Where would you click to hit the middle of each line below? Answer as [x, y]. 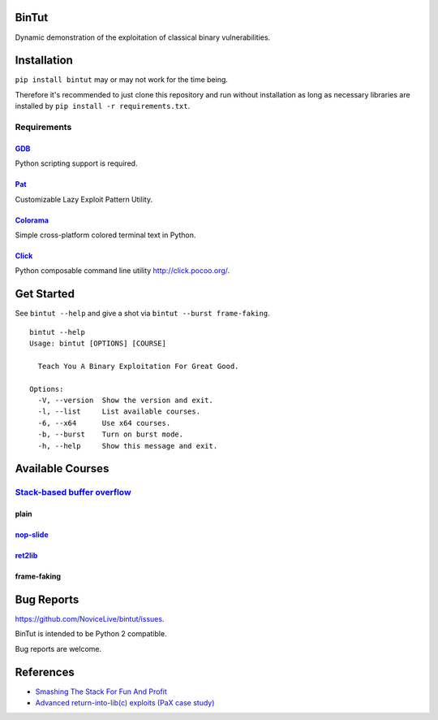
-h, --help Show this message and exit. [128, 446]
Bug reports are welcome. [58, 648]
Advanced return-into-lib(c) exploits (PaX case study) [125, 703]
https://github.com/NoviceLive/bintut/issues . [90, 619]
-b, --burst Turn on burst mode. [111, 434]
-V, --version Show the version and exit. [126, 400]
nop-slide [32, 535]
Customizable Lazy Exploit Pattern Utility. [84, 199]
